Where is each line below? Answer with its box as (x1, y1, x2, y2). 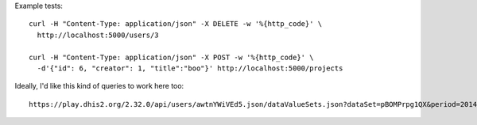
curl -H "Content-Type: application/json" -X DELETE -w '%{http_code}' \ (29, 20, 323, 28)
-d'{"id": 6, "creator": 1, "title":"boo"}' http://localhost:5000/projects (37, 63, 343, 73)
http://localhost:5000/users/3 (37, 30, 159, 40)
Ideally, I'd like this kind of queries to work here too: (14, 81, 184, 91)
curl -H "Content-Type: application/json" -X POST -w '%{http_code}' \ (29, 52, 314, 62)
